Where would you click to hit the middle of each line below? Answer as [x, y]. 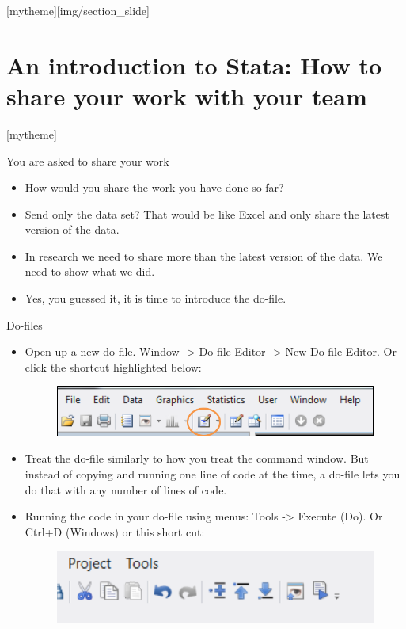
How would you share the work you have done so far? [154, 187]
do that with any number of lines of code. [126, 489]
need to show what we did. [90, 271]
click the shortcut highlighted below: [113, 366]
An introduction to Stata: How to [194, 65]
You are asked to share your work [88, 160]
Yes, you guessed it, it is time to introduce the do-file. [156, 298]
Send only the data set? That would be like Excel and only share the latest [207, 213]
